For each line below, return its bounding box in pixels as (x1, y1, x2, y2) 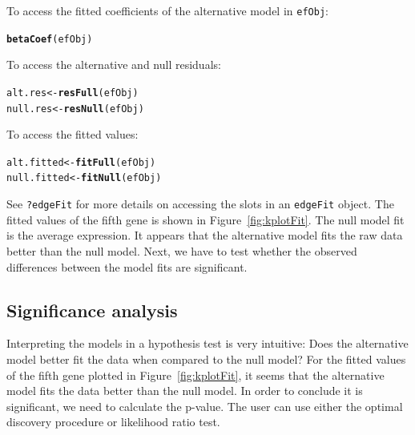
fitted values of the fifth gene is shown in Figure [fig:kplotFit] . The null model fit (6, 211, 405, 228)
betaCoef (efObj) (6, 33, 93, 45)
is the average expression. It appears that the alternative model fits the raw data (6, 227, 403, 244)
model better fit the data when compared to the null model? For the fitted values (6, 350, 406, 367)
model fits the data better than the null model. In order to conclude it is (6, 382, 363, 399)
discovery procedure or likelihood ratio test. (6, 413, 220, 430)
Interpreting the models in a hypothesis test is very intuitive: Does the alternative (6, 335, 409, 352)
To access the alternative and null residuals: (6, 56, 221, 73)
